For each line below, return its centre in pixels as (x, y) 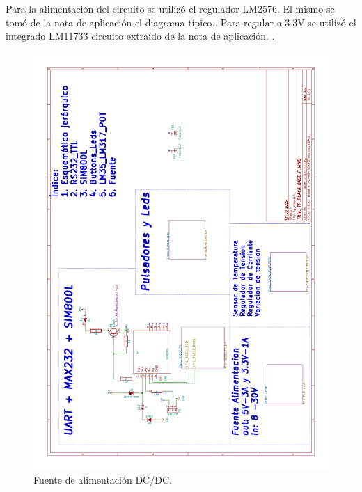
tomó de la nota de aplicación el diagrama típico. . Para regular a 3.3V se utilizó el (181, 22)
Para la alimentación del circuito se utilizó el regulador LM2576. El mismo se (170, 8)
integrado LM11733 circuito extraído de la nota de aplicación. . (140, 36)
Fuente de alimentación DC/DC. (103, 480)
